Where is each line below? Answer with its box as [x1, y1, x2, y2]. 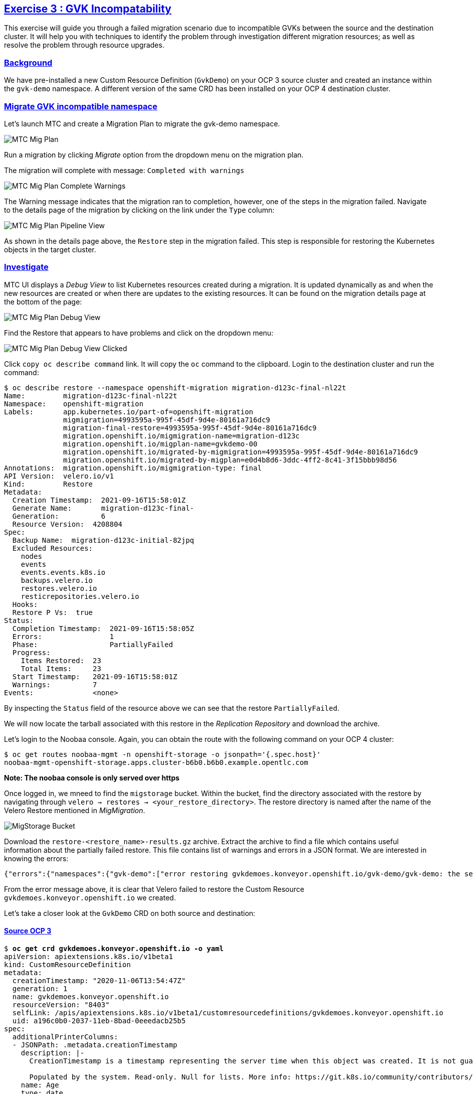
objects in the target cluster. [4, 245, 96, 254]
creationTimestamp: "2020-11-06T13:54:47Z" [12, 976, 186, 985]
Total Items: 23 [21, 664, 101, 673]
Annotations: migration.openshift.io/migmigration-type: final [4, 463, 262, 472]
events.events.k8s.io [21, 568, 106, 576]
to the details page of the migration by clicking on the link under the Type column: [4, 205, 275, 214]
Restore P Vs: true [12, 608, 93, 616]
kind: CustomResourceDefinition [4, 960, 131, 969]
